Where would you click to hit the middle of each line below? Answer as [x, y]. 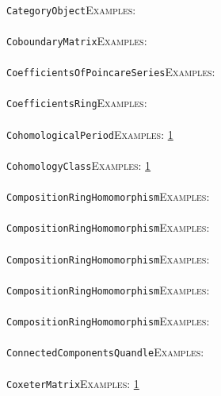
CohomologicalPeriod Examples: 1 [90, 134]
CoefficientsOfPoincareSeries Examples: [111, 72]
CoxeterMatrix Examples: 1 [73, 383]
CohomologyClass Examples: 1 [79, 165]
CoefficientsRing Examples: [77, 103]
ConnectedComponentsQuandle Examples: [105, 352]
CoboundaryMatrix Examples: [77, 40]
